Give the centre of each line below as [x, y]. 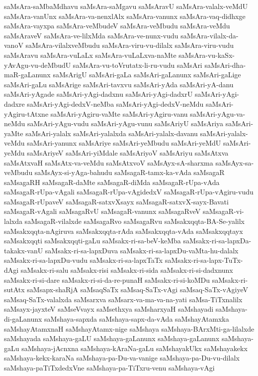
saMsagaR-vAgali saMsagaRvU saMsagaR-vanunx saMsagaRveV [102, 211]
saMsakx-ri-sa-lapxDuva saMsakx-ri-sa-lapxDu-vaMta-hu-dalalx [142, 250]
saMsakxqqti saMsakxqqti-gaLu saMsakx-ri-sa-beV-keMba [92, 241]
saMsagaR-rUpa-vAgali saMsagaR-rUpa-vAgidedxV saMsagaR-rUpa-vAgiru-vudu [129, 192]
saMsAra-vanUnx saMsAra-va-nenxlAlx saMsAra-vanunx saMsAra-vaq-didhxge [125, 16]
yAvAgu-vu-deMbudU [38, 65]
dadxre [14, 103]
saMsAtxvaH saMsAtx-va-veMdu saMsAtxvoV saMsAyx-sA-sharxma [109, 162]
